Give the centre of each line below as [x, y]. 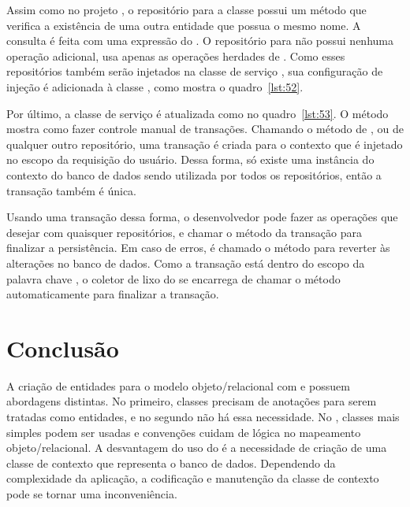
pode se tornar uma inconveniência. [92, 493]
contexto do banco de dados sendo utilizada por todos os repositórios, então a [194, 174]
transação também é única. [71, 190]
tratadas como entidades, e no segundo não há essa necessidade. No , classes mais [203, 416]
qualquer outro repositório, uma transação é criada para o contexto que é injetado [205, 144]
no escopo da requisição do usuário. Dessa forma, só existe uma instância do [190, 159]
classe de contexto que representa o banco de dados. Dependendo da [171, 463]
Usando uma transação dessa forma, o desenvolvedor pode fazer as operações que [202, 217]
